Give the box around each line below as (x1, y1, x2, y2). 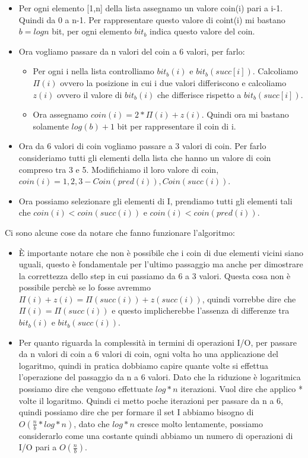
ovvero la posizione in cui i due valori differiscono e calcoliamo (60, 76, 287, 89)
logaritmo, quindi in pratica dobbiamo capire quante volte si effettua (18, 359, 269, 371)
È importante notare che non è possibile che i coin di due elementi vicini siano (18, 246, 304, 258)
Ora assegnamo (33, 108, 88, 121)
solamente (33, 119, 69, 132)
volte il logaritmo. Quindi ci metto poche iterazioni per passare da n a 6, (18, 394, 283, 406)
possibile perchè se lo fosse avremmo (18, 281, 151, 293)
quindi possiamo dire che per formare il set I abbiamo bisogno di (18, 406, 254, 418)
